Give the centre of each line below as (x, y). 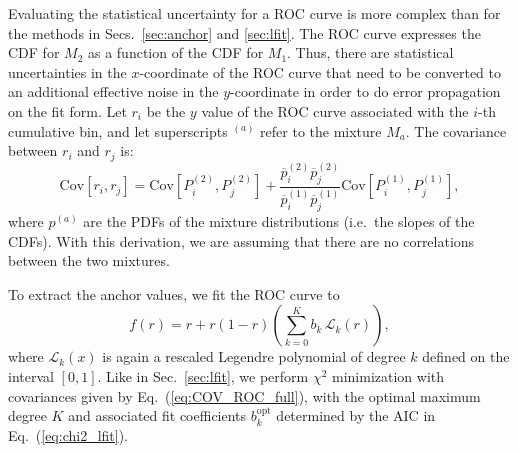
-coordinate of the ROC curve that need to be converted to (320, 71)
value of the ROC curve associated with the (335, 110)
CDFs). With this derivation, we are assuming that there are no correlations (241, 240)
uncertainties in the (67, 71)
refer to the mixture (321, 130)
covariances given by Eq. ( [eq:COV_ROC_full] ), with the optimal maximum (244, 395)
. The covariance (456, 130)
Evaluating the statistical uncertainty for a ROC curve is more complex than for (254, 13)
